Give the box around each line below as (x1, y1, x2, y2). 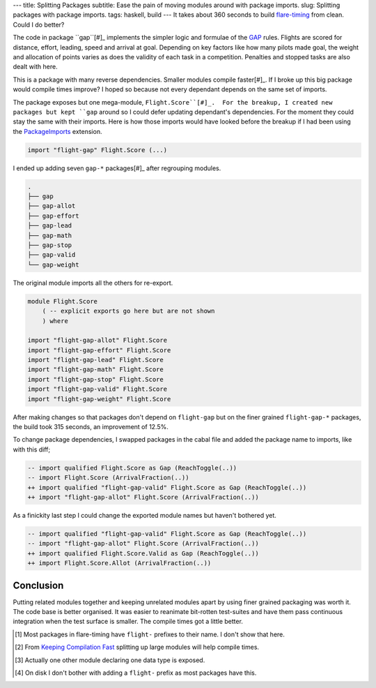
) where (42, 317, 69, 324)
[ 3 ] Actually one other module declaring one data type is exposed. (15, 656, 205, 664)
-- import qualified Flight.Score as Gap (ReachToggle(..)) (27, 464, 237, 472)
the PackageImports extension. (13, 127, 102, 135)
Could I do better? (13, 20, 65, 29)
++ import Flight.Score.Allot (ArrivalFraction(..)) (27, 559, 212, 567)
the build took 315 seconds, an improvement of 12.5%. (13, 423, 169, 431)
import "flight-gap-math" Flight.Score (27, 366, 164, 373)
